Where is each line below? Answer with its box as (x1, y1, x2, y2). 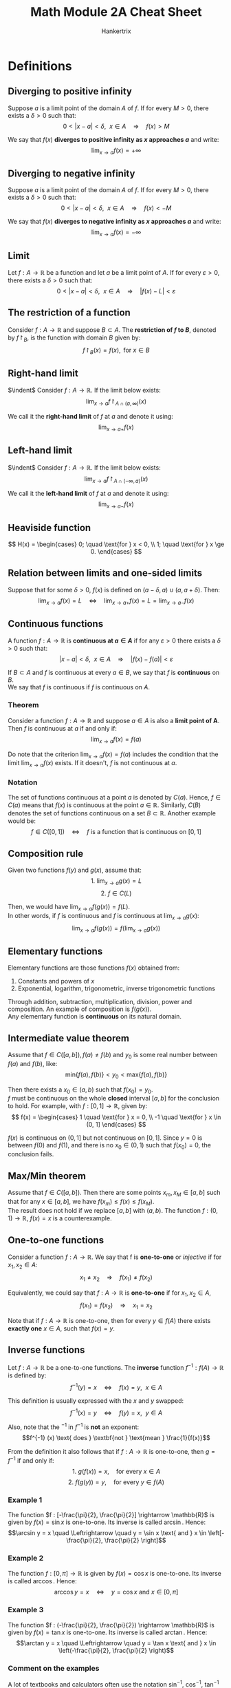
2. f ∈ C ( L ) (100, 889, 132, 897)
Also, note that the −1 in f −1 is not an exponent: (8, 1421, 140, 1431)
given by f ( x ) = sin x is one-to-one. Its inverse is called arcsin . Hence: (8, 1518, 206, 1526)
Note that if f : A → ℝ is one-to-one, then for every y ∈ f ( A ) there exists (8, 1316, 211, 1324)
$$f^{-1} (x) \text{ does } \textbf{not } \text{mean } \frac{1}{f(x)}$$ (22, 1434, 210, 1442)
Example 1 (8, 1495, 43, 1505)
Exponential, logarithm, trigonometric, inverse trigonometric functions (17, 984, 216, 992)
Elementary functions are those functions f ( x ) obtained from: (8, 963, 180, 972)
